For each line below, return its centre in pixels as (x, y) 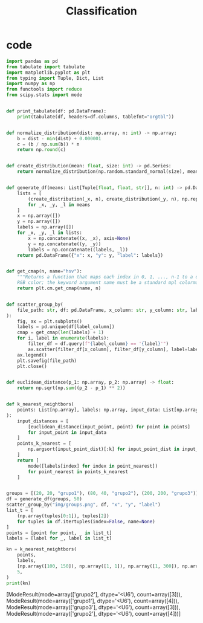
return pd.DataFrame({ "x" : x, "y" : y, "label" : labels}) (90, 255)
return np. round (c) (42, 150)
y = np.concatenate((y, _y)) (65, 244)
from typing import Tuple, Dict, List (55, 78)
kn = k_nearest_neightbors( (42, 549)
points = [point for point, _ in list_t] (59, 533)
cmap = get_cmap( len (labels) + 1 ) (60, 333)
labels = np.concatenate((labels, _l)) (78, 250)
